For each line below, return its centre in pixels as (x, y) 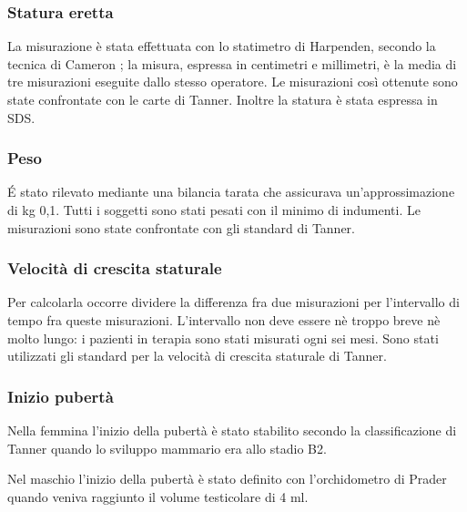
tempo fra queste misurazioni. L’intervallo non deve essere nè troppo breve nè (224, 320)
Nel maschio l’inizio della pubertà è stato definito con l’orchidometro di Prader (227, 479)
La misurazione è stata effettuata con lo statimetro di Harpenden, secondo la (222, 46)
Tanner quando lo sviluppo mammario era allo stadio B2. (167, 448)
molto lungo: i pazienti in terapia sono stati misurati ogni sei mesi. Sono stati (223, 338)
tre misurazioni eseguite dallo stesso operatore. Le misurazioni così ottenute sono (233, 82)
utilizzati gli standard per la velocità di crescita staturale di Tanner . (197, 356)
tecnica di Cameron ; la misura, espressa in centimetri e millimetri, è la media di (232, 63)
